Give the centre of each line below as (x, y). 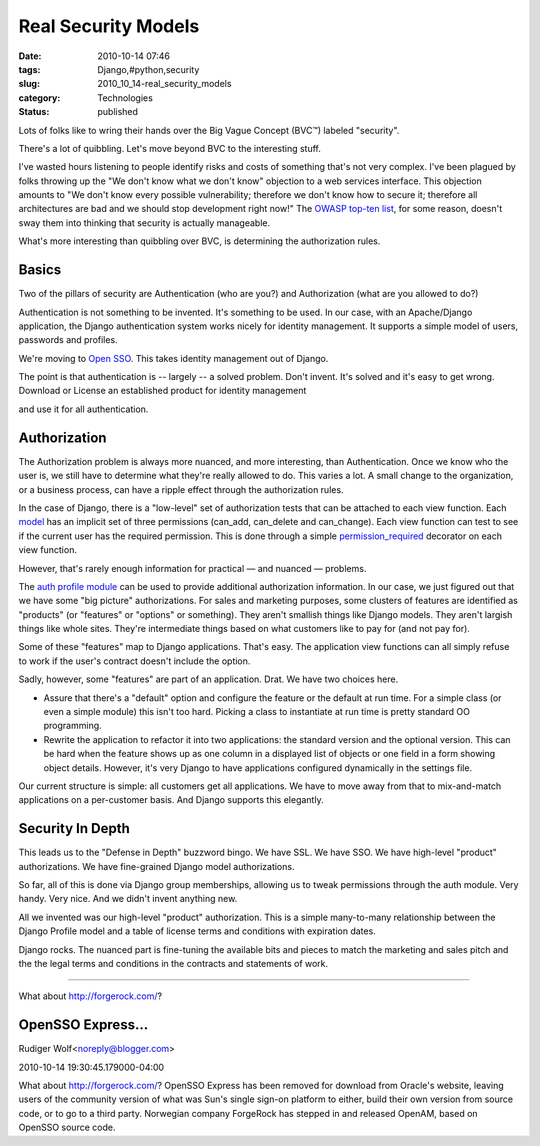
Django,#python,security (148, 69)
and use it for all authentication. (83, 409)
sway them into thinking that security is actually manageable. (144, 222)
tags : (29, 69)
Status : (34, 112)
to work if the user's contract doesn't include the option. (134, 661)
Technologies (125, 97)
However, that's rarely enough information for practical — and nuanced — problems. (192, 568)
